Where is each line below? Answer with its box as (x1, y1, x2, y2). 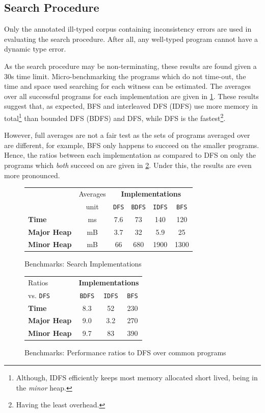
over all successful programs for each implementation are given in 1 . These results (4, 90, 259, 101)
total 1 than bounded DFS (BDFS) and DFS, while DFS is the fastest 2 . (4, 111, 226, 123)
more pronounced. (4, 169, 60, 180)
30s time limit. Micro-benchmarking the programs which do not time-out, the (4, 70, 246, 81)
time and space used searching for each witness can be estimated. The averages (4, 81, 251, 91)
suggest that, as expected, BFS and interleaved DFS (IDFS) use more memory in (4, 101, 258, 111)
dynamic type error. (4, 43, 66, 54)
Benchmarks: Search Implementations (24, 258, 142, 269)
